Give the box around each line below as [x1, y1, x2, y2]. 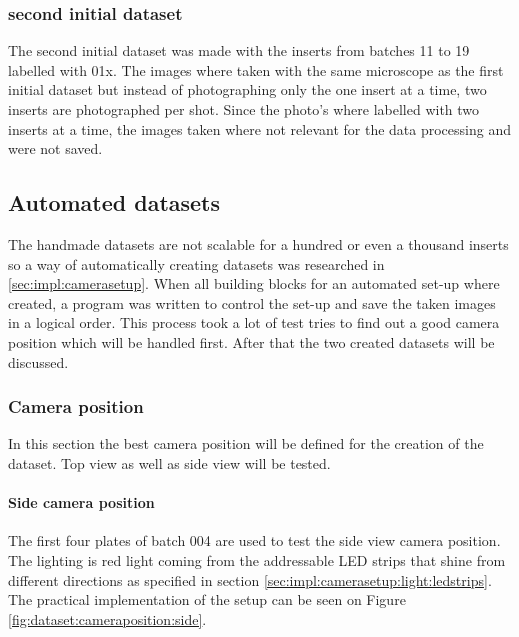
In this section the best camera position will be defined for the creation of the [8, 433, 484, 454]
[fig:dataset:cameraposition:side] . [8, 608, 207, 629]
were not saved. [8, 138, 103, 159]
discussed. [8, 351, 69, 372]
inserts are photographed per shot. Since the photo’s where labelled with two [8, 99, 480, 119]
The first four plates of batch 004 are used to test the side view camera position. [8, 530, 501, 551]
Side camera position [8, 492, 155, 513]
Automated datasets [8, 187, 221, 218]
